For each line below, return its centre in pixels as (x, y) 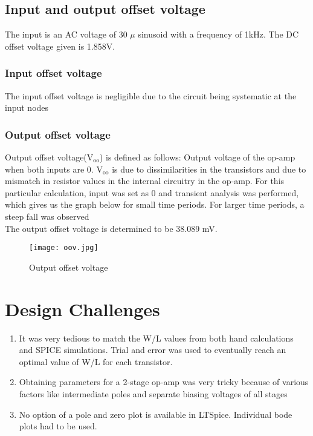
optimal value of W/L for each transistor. (96, 361)
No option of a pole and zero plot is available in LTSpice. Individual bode (156, 414)
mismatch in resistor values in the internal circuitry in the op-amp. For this (145, 181)
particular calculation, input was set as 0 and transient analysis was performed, (152, 192)
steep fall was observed (47, 216)
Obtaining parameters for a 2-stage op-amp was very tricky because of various (164, 382)
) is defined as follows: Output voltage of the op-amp (197, 157)
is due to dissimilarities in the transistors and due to (209, 169)
